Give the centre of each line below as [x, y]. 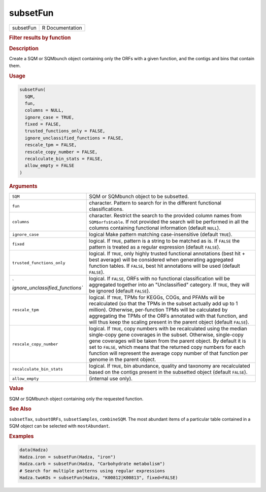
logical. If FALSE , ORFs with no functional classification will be [159, 279]
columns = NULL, [44, 110]
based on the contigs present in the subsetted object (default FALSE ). [168, 372]
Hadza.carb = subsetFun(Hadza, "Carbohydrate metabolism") [92, 464]
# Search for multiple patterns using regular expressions [92, 471]
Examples [21, 436]
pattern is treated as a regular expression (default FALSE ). [155, 247]
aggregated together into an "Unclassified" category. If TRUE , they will [169, 285]
